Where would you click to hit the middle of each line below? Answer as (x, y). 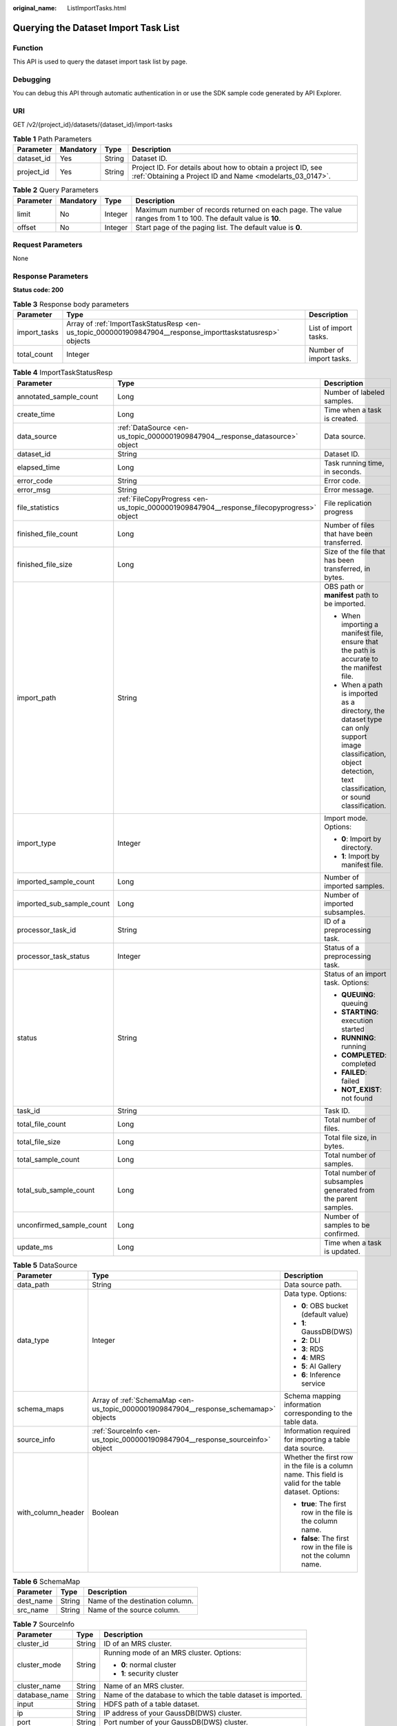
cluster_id (33, 1643)
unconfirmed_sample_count (62, 1225)
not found (357, 1098)
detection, (358, 771)
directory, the (363, 710)
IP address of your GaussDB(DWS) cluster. (173, 1713)
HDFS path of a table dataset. (152, 1704)
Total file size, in (350, 1137)
